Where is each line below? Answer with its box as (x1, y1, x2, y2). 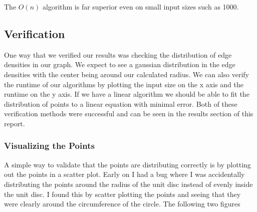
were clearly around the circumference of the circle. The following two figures (4, 198, 240, 209)
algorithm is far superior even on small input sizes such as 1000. (43, 2, 239, 12)
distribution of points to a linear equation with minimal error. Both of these (4, 98, 237, 109)
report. (4, 118, 25, 128)
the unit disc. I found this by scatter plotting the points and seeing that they (4, 188, 241, 199)
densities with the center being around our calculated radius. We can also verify (4, 69, 249, 79)
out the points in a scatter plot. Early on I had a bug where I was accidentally (4, 169, 245, 179)
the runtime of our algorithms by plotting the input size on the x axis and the (4, 79, 243, 89)
